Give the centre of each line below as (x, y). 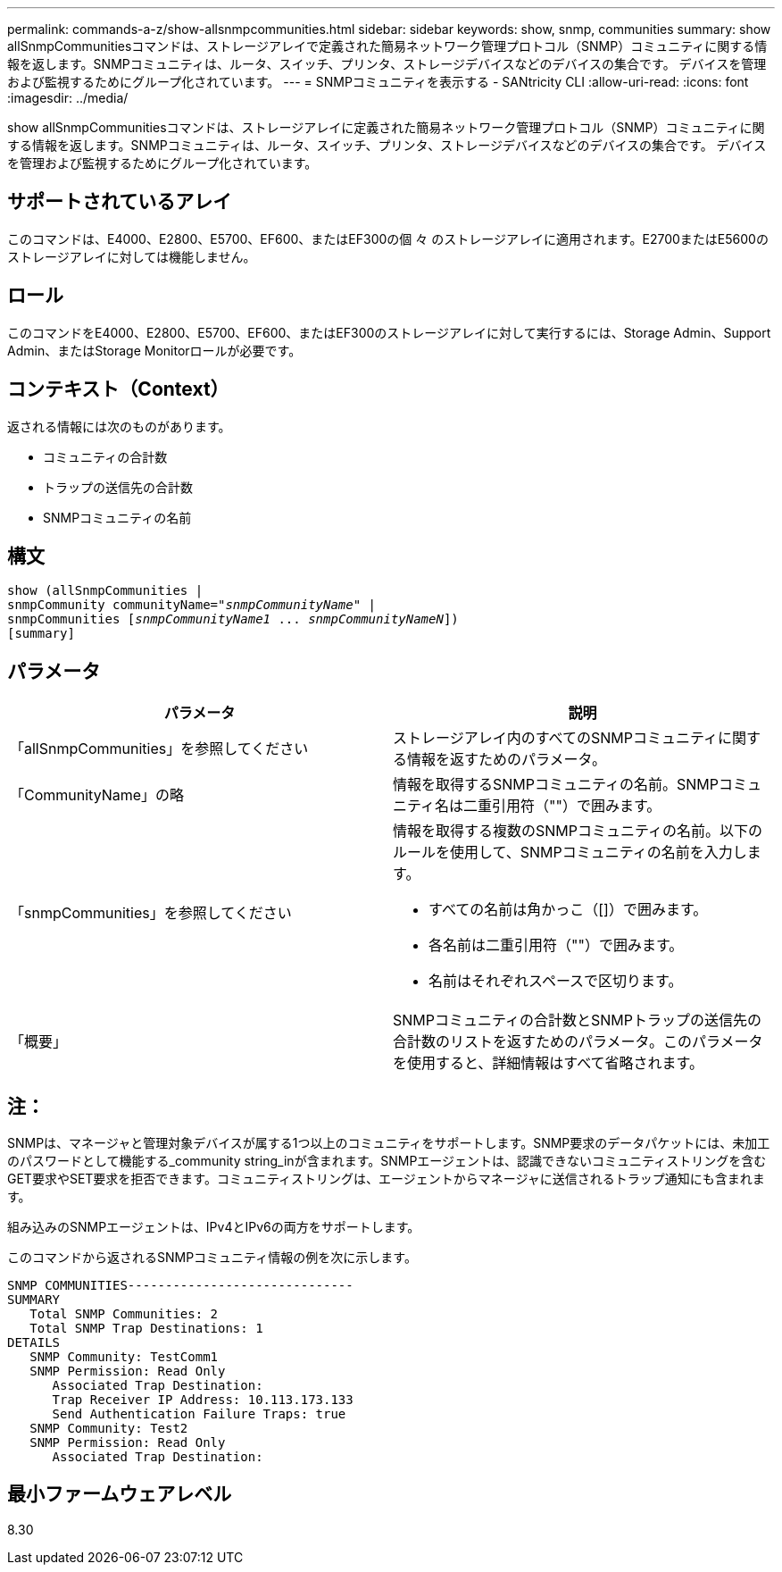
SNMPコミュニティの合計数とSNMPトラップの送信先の (578, 1020)
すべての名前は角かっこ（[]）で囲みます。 (568, 910)
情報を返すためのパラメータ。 (507, 760)
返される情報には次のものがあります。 (119, 426)
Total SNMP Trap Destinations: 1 (146, 1329)
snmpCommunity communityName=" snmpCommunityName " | (192, 605)
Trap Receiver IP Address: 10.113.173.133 (203, 1400)
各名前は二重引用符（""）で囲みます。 (556, 945)
